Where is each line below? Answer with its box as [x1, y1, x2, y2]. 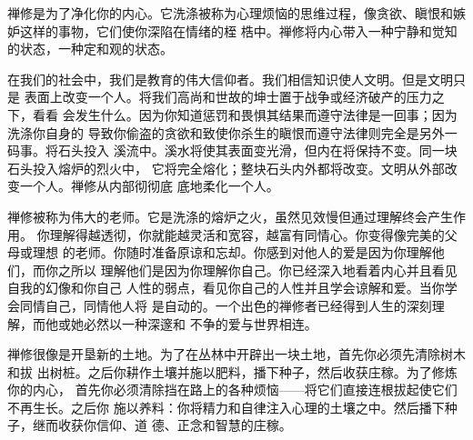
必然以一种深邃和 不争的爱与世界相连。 [83, 314, 317, 333]
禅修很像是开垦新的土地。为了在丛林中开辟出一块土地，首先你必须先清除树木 [7, 345, 466, 364]
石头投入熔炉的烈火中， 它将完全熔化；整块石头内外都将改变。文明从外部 [7, 158, 445, 177]
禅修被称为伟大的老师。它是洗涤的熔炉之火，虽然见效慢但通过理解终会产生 [7, 206, 453, 225]
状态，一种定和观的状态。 [19, 39, 173, 58]
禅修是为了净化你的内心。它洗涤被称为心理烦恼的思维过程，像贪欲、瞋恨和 [7, 4, 453, 22]
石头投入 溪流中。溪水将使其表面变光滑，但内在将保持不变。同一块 [57, 141, 458, 160]
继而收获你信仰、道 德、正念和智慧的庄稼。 [32, 415, 292, 435]
